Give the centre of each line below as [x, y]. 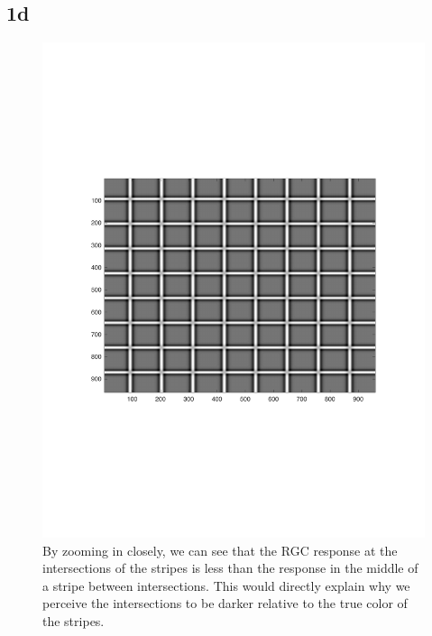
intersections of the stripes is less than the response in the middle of [230, 568]
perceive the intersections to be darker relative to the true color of [225, 603]
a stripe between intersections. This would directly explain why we [226, 585]
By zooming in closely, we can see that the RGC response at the [220, 550]
